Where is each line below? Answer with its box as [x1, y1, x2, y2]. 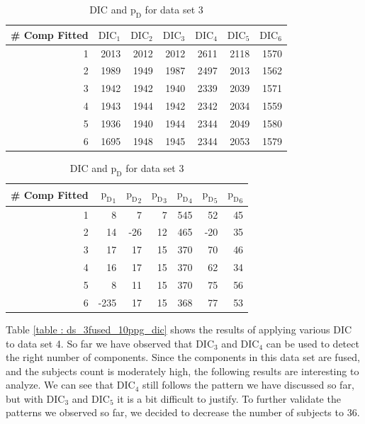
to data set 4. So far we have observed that [6, 336, 193, 350]
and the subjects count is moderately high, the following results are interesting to [6, 363, 359, 378]
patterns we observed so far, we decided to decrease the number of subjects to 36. [6, 405, 360, 420]
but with [6, 391, 43, 406]
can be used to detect [266, 336, 359, 350]
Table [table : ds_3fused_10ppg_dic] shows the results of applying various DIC [6, 321, 352, 336]
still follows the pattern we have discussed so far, [142, 377, 354, 392]
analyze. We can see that [6, 377, 114, 392]
